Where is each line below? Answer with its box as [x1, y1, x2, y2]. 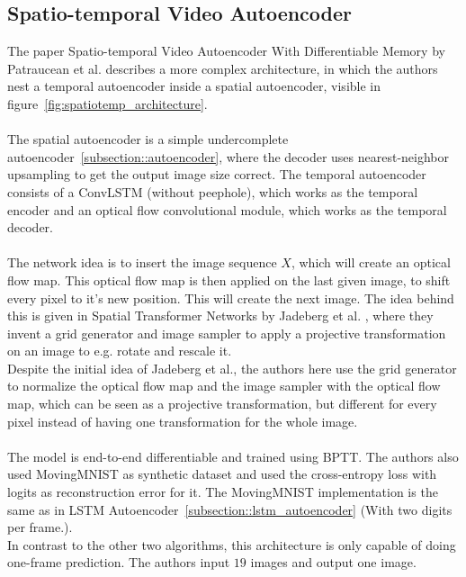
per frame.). [7, 518, 73, 536]
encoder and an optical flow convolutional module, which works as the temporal [7, 200, 447, 219]
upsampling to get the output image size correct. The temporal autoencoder [7, 165, 426, 184]
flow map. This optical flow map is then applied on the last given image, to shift [7, 270, 451, 289]
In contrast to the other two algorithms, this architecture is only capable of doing [7, 535, 456, 554]
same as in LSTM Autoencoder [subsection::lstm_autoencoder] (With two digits [7, 500, 453, 518]
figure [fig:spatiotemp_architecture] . [7, 94, 208, 113]
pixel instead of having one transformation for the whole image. [7, 411, 358, 430]
